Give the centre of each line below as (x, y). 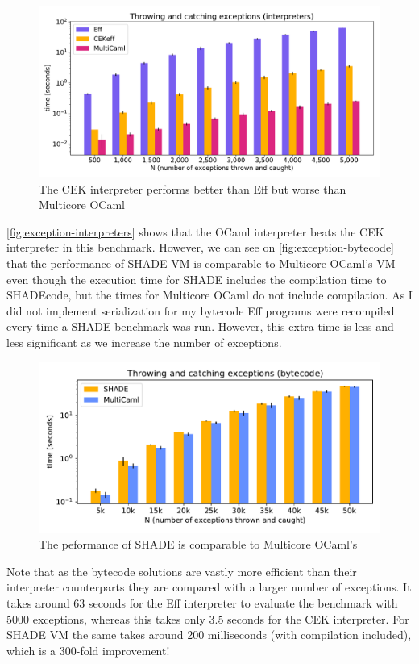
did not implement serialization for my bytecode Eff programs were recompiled (201, 310)
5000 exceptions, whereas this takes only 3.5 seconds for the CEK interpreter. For (208, 618)
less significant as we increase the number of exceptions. (144, 342)
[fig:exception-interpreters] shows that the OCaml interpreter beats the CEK (195, 231)
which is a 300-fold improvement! (88, 650)
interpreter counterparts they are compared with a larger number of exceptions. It (209, 587)
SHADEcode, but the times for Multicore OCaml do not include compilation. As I (209, 295)
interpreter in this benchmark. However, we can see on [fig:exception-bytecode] (200, 247)
